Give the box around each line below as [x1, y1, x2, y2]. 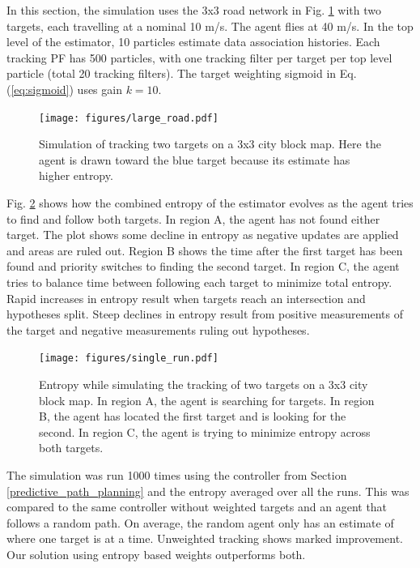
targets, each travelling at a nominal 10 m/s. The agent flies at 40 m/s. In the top [6, 17, 414, 34]
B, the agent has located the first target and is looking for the [39, 408, 346, 425]
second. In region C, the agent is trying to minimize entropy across [39, 423, 371, 440]
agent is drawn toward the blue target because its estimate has [39, 151, 350, 168]
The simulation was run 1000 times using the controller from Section [6, 466, 347, 483]
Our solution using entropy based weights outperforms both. [6, 545, 306, 562]
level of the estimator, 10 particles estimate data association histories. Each [6, 33, 380, 50]
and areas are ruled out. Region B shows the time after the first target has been [6, 241, 403, 258]
